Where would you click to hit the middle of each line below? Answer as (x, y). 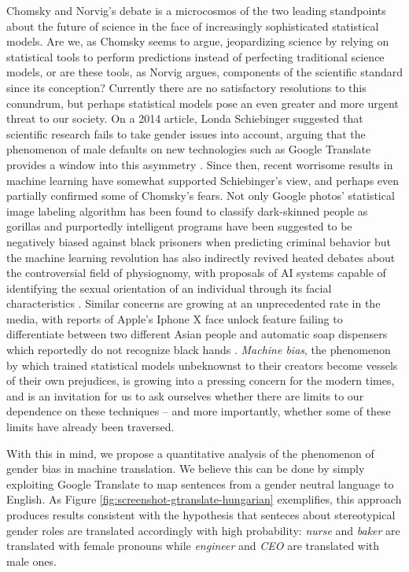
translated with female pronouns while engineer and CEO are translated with (193, 546)
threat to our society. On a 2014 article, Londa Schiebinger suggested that (185, 118)
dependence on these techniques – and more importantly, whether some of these (199, 411)
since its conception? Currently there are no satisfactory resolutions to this (186, 87)
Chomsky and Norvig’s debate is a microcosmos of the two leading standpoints (196, 10)
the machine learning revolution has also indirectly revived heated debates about (201, 257)
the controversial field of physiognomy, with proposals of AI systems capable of (196, 273)
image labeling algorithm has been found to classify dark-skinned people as (187, 210)
